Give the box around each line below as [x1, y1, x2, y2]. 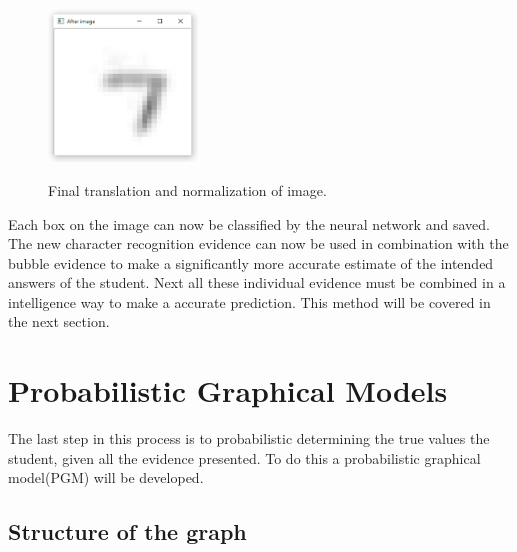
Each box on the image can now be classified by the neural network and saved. [8, 213, 490, 234]
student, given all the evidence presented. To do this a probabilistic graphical [8, 447, 481, 468]
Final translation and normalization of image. [48, 179, 327, 200]
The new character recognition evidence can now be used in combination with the [8, 233, 509, 254]
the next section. [8, 311, 110, 332]
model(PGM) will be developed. [8, 467, 204, 488]
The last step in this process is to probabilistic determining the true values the [8, 428, 490, 449]
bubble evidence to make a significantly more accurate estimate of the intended [8, 252, 494, 273]
